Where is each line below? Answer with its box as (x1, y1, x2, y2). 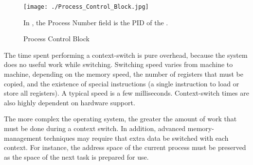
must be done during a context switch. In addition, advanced (4, 123, 186, 133)
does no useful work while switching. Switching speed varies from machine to (4, 59, 233, 69)
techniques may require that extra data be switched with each (44, 132, 229, 143)
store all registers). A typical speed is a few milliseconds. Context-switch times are (4, 88, 249, 98)
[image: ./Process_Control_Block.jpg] (23, 3, 149, 10)
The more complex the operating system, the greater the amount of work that (4, 114, 237, 124)
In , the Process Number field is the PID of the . (23, 17, 168, 27)
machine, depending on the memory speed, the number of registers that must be (4, 69, 244, 79)
